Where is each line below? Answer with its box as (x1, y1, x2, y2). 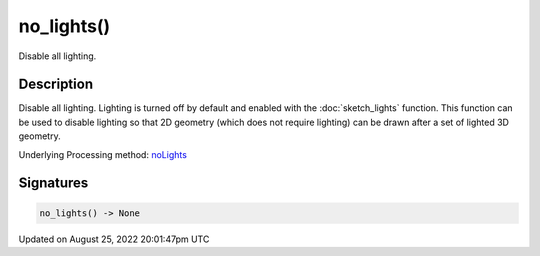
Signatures (18, 175, 89, 192)
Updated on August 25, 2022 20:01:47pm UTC (18, 233, 210, 245)
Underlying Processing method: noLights (18, 148, 187, 160)
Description (18, 76, 94, 93)
